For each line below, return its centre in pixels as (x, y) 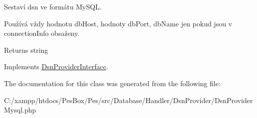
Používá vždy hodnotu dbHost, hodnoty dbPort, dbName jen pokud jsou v (118, 23)
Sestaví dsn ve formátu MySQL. (53, 6)
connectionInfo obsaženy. (42, 33)
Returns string (26, 50)
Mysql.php (20, 110)
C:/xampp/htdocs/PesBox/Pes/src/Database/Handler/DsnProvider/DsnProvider (128, 100)
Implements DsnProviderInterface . (56, 66)
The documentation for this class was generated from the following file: (112, 83)
